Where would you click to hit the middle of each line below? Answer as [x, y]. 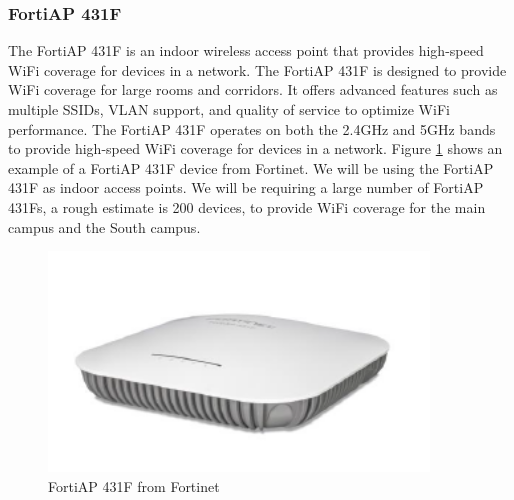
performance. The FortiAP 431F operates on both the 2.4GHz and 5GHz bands [252, 128]
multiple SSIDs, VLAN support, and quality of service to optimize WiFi [229, 109]
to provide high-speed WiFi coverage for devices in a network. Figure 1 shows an [255, 148]
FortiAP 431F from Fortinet [134, 486]
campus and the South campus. [104, 226]
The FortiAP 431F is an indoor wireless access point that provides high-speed [246, 50]
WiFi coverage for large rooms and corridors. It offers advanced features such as [253, 89]
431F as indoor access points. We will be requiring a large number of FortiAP [246, 187]
